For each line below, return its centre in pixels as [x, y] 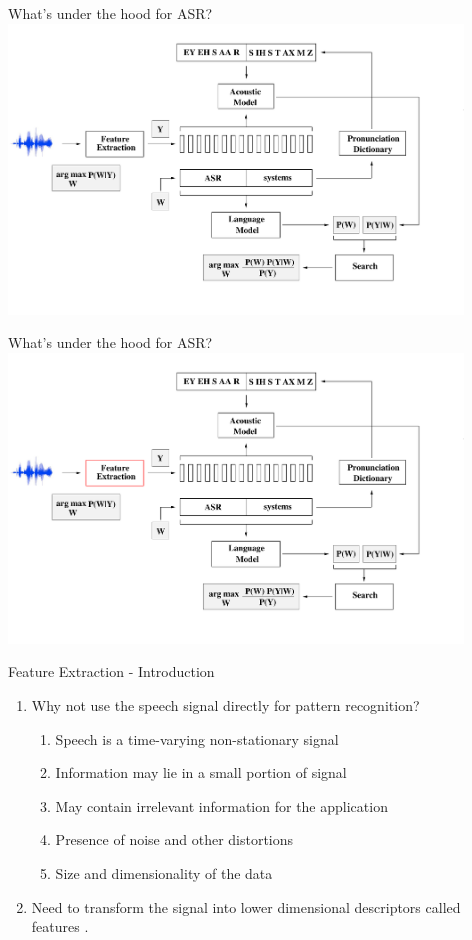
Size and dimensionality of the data [164, 872]
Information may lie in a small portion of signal [201, 772]
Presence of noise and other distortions [174, 839]
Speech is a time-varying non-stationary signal [197, 738]
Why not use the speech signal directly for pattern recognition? [225, 705]
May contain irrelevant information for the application [221, 805]
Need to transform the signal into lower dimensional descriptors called [246, 906]
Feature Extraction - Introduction [111, 671]
